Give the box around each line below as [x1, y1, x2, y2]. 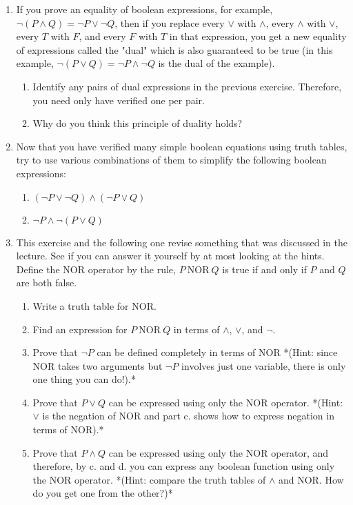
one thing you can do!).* [32, 372, 136, 386]
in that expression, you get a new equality [169, 29, 347, 43]
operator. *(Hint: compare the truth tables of [74, 472, 266, 486]
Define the [16, 261, 60, 276]
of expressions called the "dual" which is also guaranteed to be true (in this [16, 42, 333, 57]
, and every [79, 29, 126, 43]
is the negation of [42, 408, 116, 423]
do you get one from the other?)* [32, 486, 173, 500]
